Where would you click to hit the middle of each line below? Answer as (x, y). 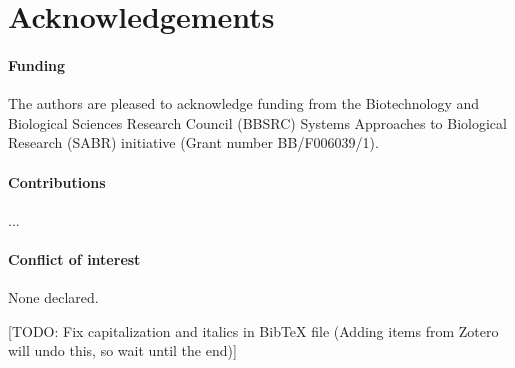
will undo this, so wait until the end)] (122, 350)
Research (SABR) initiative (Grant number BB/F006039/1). (193, 142)
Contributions (57, 181)
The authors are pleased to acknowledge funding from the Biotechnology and (244, 103)
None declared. (53, 297)
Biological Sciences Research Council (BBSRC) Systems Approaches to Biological (257, 122)
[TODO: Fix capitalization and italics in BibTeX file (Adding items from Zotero (253, 330)
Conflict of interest (74, 258)
